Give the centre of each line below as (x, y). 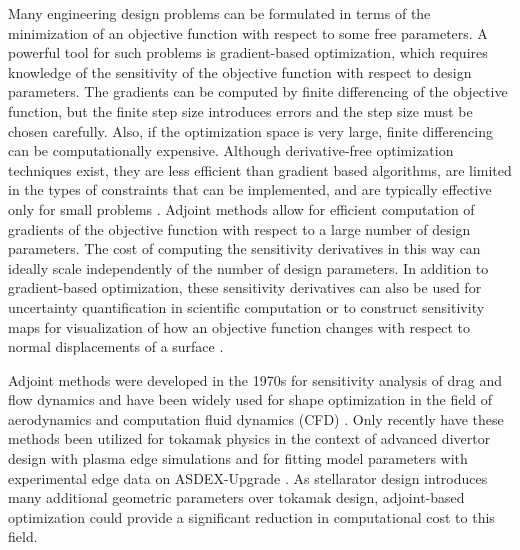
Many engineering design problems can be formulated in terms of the (219, 13)
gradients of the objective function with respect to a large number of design (239, 228)
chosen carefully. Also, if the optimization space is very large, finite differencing (251, 130)
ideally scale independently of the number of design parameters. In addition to (248, 267)
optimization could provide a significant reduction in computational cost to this (251, 516)
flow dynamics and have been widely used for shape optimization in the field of (250, 399)
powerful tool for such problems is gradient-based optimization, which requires (248, 52)
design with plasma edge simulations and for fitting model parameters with (238, 458)
